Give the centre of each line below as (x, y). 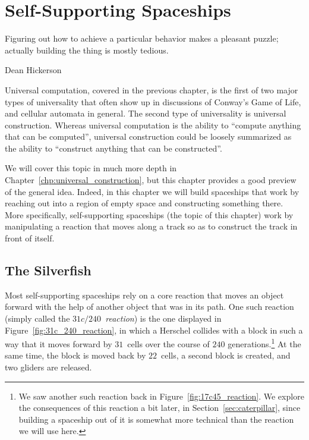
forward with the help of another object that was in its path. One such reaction (149, 307)
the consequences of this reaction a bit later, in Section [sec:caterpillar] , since (160, 408)
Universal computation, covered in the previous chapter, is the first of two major (152, 89)
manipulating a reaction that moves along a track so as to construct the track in (151, 226)
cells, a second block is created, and (226, 355)
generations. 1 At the (264, 343)
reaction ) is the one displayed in (163, 318)
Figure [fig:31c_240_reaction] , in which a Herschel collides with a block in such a (154, 330)
